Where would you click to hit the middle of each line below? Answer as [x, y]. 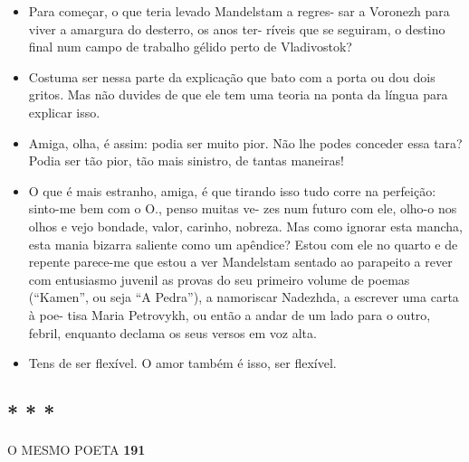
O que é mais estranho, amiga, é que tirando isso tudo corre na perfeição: [232, 190]
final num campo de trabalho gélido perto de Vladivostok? [190, 47]
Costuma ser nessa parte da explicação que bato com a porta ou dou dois [232, 76]
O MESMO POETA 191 [77, 449]
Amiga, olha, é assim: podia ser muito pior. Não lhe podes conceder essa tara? [245, 142]
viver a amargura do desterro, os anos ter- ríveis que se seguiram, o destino [237, 28]
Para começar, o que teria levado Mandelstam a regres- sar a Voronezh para [239, 11]
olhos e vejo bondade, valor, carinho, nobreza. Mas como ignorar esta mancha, [245, 226]
